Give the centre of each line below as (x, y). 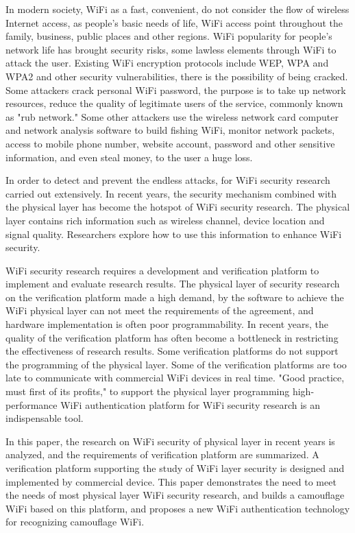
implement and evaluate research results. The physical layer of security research (173, 284)
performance (32, 404)
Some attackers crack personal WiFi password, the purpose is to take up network (176, 90)
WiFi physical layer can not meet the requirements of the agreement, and (160, 310)
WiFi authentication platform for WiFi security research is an (191, 404)
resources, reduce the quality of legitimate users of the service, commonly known (174, 103)
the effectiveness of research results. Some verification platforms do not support (172, 351)
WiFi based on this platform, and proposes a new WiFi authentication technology (178, 508)
